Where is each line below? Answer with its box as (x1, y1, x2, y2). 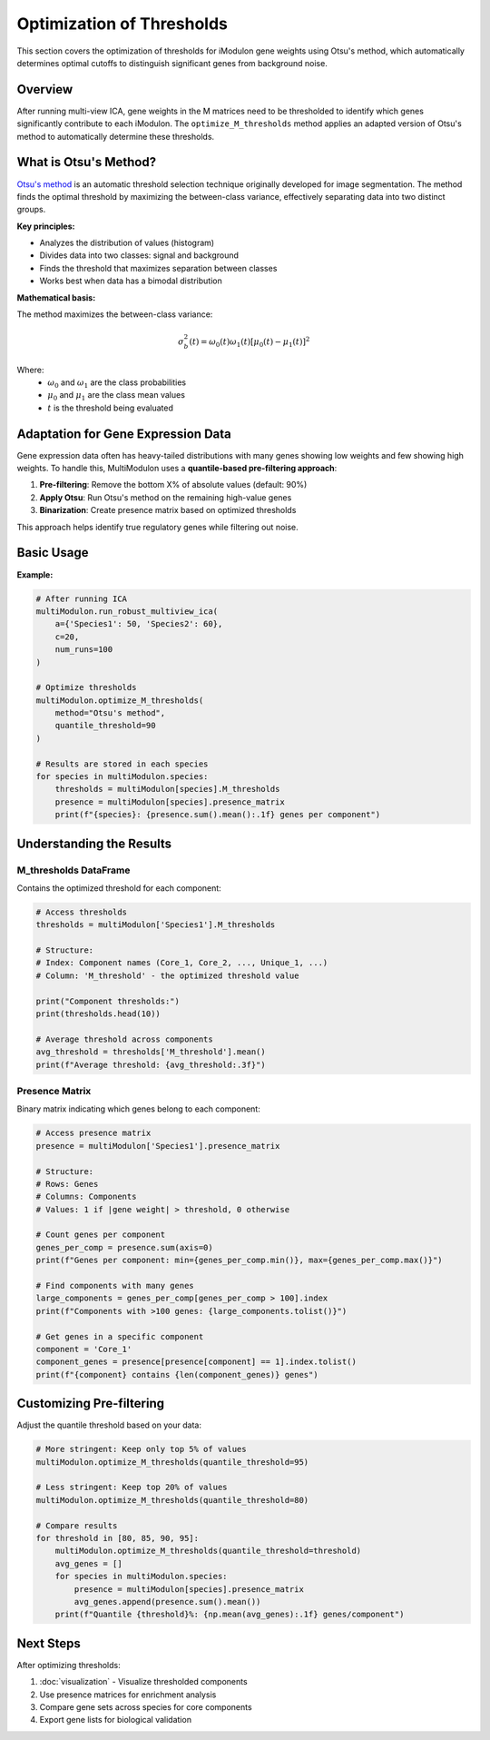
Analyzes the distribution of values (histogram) (39, 237, 215, 249)
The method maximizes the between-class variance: (16, 309, 213, 320)
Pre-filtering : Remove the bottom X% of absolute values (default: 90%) (39, 479, 308, 490)
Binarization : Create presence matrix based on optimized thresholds (39, 505, 297, 516)
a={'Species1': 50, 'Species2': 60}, (54, 618, 223, 629)
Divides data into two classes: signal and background (39, 250, 240, 261)
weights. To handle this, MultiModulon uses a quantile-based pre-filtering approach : (16, 463, 338, 474)
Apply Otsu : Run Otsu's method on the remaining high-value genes (39, 491, 292, 503)
